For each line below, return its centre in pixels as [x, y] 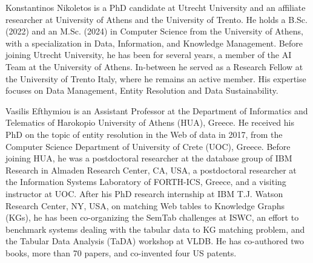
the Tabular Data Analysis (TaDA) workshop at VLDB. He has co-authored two [155, 241]
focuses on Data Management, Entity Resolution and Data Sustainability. [142, 90]
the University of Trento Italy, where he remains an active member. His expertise [156, 78]
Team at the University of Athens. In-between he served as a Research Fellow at [154, 66]
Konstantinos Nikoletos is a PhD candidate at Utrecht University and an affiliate [156, 7]
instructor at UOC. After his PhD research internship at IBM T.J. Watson [144, 193]
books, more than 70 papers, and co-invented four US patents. [121, 252]
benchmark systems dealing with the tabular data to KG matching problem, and [155, 229]
